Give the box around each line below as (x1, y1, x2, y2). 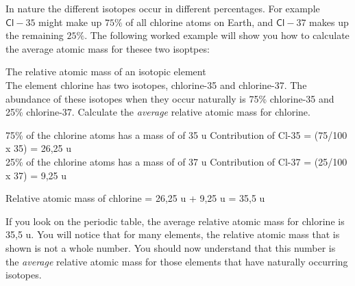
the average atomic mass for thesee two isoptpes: (5, 41, 210, 55)
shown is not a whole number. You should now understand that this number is (5, 240, 336, 255)
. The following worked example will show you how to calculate (84, 28, 350, 42)
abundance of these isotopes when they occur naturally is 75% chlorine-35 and (5, 91, 334, 105)
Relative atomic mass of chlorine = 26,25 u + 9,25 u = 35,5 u (5, 191, 265, 205)
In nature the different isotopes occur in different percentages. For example (5, 1, 320, 15)
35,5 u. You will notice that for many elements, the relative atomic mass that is (5, 227, 340, 242)
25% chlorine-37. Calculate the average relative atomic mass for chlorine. (5, 105, 310, 119)
